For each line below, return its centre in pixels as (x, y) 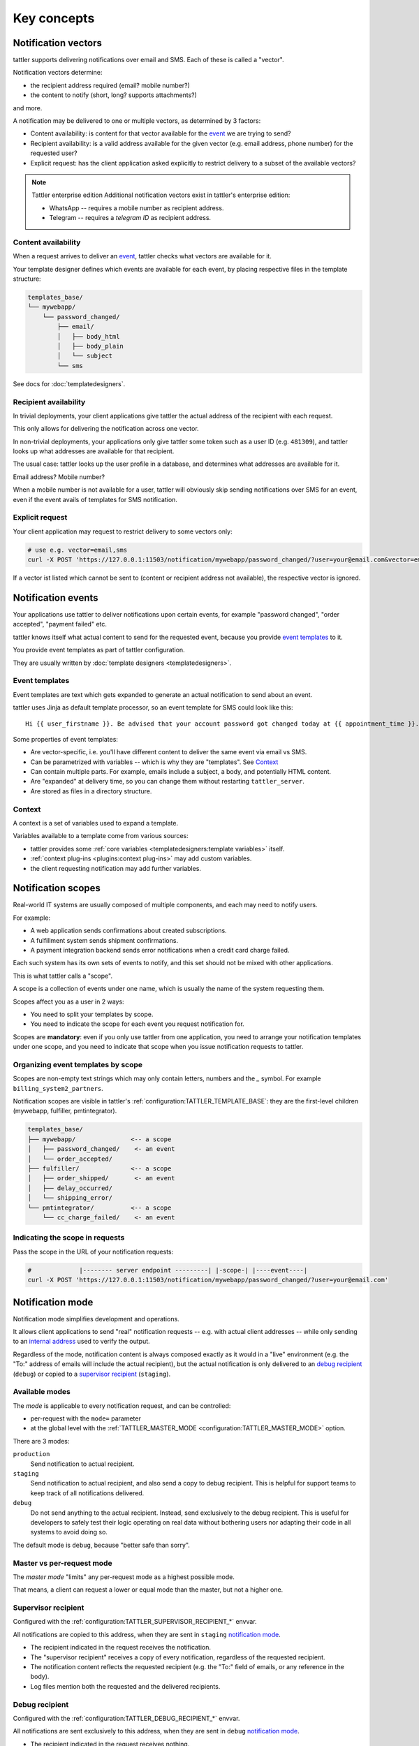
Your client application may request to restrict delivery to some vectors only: (123, 531)
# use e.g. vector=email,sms (78, 550)
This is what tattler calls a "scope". (63, 976)
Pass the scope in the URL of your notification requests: (93, 1252)
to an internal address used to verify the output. (81, 1342)
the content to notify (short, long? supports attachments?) (113, 95)
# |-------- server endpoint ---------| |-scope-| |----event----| (168, 1270)
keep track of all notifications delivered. (87, 1493)
